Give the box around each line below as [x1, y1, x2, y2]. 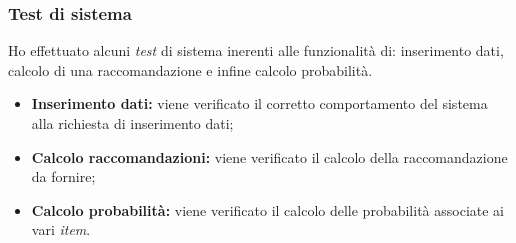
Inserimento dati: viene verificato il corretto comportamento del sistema [31, 93, 488, 114]
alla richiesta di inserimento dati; [31, 113, 234, 133]
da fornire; [31, 166, 96, 187]
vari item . [31, 219, 91, 240]
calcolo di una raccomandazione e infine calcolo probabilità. [8, 59, 373, 80]
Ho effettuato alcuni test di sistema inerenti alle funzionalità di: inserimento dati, [8, 40, 504, 61]
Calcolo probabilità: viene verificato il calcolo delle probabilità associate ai [31, 199, 504, 220]
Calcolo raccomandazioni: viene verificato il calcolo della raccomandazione [31, 146, 508, 167]
